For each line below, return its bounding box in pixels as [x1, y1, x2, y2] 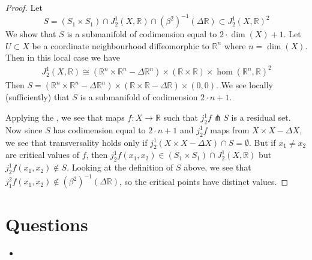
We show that [5, 28, 56, 40]
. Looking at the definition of [67, 161, 173, 174]
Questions [5, 211, 88, 236]
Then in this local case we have [5, 51, 121, 64]
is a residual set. [231, 111, 291, 123]
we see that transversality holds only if [5, 136, 148, 148]
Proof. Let [5, 1, 43, 13]
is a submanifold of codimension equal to [67, 28, 217, 40]
